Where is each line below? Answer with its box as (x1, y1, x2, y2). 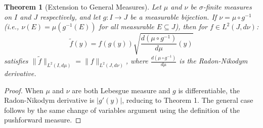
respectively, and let (40, 11, 101, 22)
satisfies (4, 55, 28, 66)
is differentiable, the (178, 85, 240, 95)
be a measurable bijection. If (130, 11, 217, 22)
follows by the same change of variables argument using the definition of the (4, 104, 240, 115)
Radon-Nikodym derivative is (4, 95, 95, 105)
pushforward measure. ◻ (4, 114, 81, 125)
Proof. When (4, 85, 43, 95)
